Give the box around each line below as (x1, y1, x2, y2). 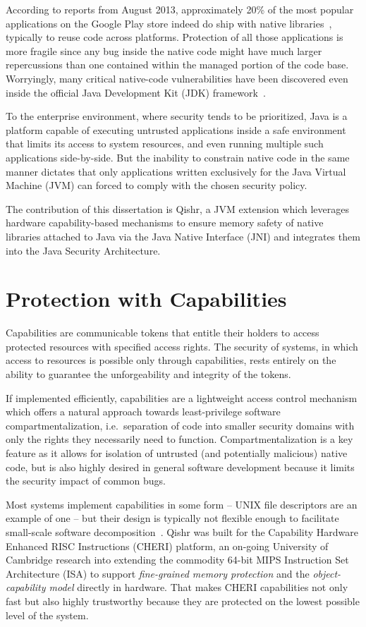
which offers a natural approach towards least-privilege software (6, 404, 281, 419)
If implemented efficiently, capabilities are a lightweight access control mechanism (6, 390, 358, 405)
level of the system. (6, 607, 89, 622)
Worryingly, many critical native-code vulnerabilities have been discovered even (6, 71, 348, 85)
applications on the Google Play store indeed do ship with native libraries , (6, 16, 332, 30)
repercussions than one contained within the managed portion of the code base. (6, 57, 349, 72)
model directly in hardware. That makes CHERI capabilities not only (49, 580, 348, 595)
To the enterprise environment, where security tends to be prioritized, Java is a (6, 109, 348, 123)
